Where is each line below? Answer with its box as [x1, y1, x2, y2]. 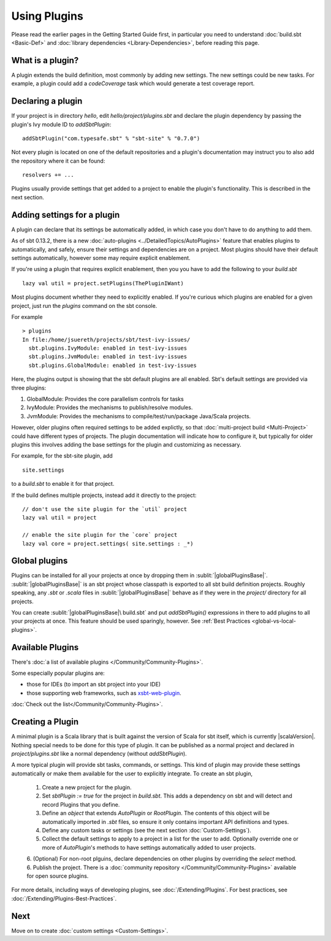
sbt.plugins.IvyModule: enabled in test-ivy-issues [28, 345, 187, 352]
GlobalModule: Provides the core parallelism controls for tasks [26, 396, 184, 403]
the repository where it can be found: [11, 157, 105, 164]
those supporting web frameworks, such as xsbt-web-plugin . [26, 689, 182, 696]
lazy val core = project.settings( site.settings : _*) [22, 540, 194, 547]
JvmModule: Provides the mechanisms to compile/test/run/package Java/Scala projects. [26, 412, 251, 420]
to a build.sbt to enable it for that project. [11, 480, 115, 488]
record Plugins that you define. [42, 801, 120, 808]
